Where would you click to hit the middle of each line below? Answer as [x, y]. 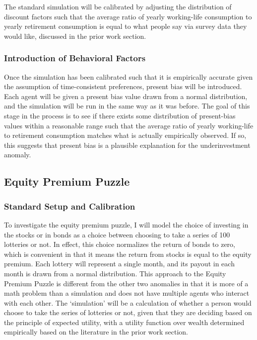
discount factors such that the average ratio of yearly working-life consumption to [128, 16]
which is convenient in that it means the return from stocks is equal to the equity [128, 254]
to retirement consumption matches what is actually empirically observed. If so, [125, 135]
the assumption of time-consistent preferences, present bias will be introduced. [123, 86]
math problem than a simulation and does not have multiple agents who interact [127, 293]
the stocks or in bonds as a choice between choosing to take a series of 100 [117, 234]
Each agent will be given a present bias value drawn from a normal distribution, [126, 96]
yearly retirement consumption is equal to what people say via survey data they [126, 26]
